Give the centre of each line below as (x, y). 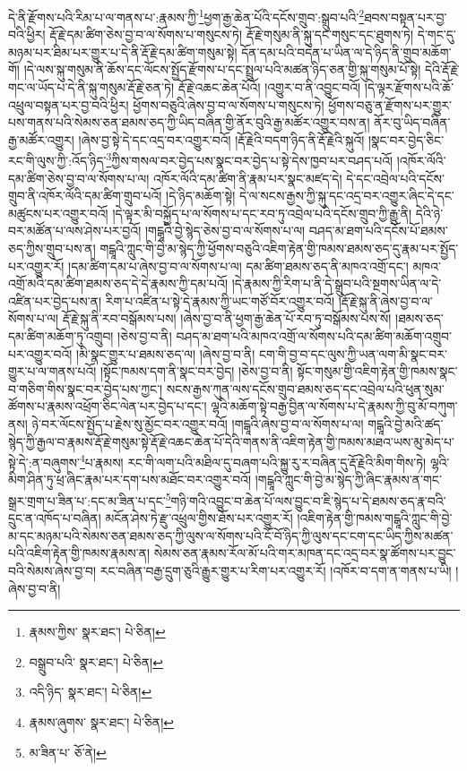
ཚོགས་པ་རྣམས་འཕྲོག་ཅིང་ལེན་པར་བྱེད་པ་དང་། (108, 406)
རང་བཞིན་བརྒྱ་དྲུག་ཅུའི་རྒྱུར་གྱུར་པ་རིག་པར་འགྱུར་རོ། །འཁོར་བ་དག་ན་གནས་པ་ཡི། (276, 571)
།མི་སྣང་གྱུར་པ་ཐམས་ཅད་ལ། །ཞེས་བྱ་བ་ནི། (166, 353)
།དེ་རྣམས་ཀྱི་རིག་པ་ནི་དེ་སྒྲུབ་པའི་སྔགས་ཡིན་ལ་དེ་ (337, 283)
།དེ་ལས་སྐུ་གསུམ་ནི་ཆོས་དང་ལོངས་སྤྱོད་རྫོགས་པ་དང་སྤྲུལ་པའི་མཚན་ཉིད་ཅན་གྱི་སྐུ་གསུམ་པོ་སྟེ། (222, 69)
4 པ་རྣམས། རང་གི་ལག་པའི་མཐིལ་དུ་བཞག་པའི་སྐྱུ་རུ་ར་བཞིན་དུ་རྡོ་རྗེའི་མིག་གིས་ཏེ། (253, 461)
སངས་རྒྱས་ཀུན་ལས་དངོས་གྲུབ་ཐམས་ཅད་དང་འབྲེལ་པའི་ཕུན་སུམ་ (305, 388)
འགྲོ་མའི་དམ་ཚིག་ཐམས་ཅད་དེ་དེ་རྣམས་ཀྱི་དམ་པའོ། (118, 283)
